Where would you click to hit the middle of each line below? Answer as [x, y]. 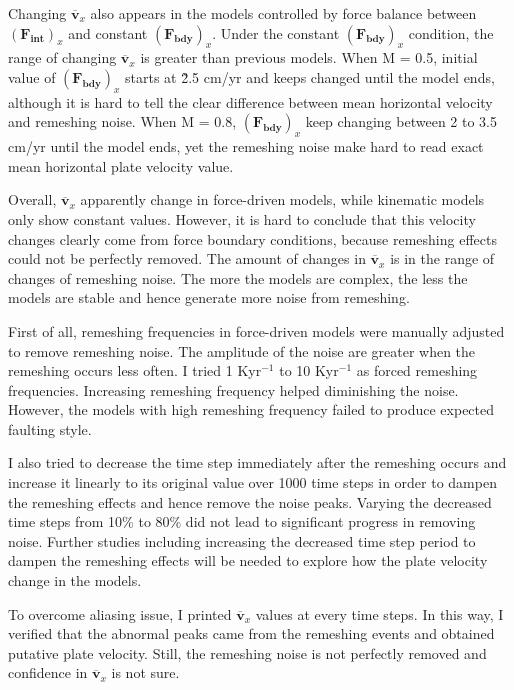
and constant [108, 32]
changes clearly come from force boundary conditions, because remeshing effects [252, 238]
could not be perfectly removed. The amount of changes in [187, 258]
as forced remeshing [417, 370]
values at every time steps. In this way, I [379, 613]
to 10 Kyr [309, 370]
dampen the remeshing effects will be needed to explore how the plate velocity [248, 560]
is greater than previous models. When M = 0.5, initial [309, 57]
